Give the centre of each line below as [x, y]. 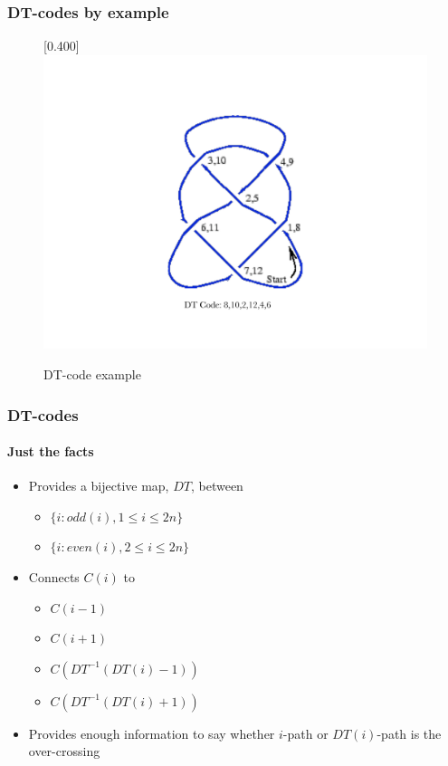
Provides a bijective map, [99, 486]
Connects [54, 577]
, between [217, 486]
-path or [305, 733]
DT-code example [92, 374]
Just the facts [51, 451]
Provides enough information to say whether [152, 733]
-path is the [409, 733]
